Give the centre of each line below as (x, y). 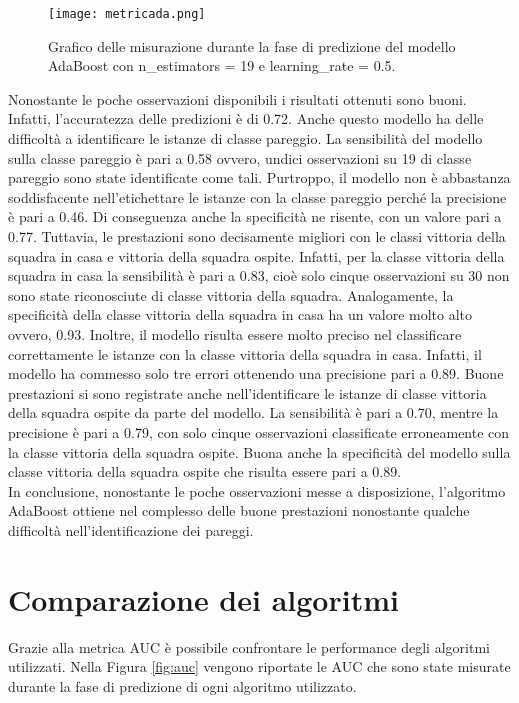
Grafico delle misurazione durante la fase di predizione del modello (252, 45)
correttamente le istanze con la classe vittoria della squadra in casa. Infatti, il (245, 353)
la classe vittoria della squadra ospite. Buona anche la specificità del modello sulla (259, 451)
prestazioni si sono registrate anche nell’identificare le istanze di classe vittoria (247, 392)
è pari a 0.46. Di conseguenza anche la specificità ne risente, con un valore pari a (255, 216)
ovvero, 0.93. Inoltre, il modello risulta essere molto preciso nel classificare (235, 333)
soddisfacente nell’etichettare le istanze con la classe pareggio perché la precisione (257, 196)
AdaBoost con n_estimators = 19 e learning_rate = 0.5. (222, 65)
